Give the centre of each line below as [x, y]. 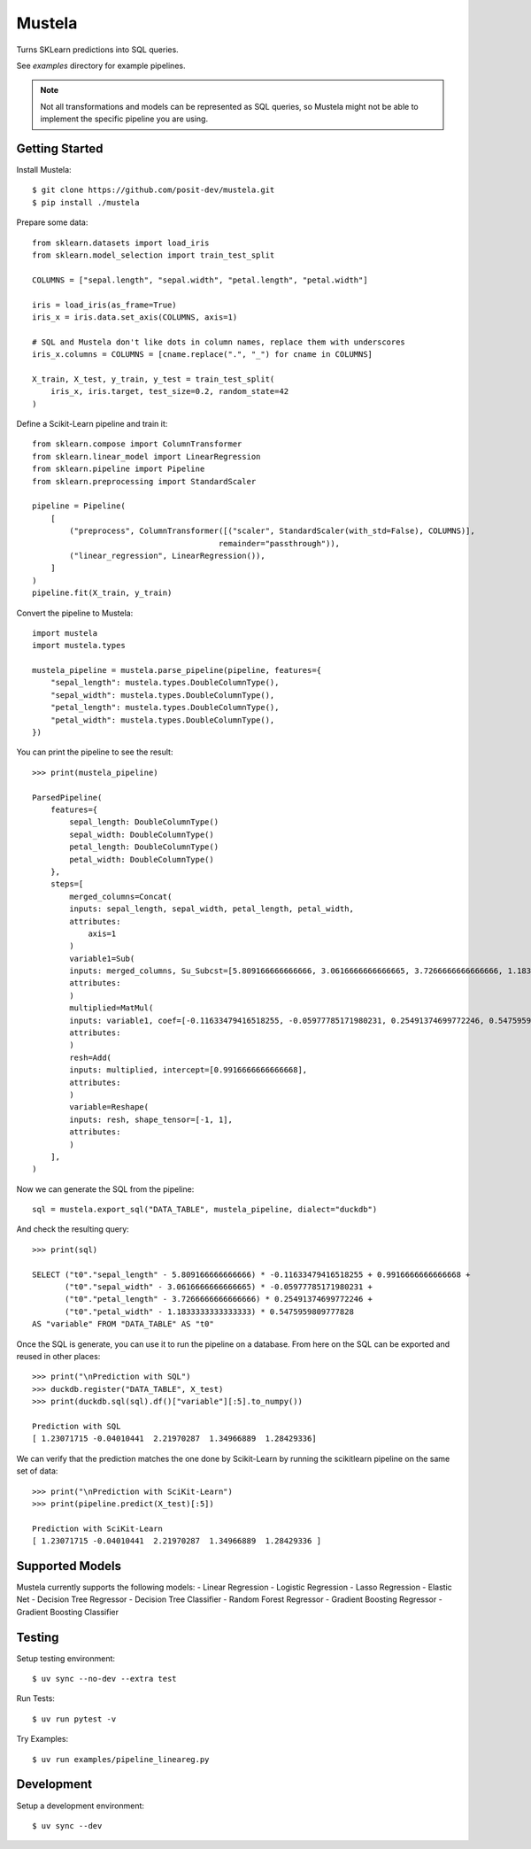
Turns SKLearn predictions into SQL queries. [97, 50]
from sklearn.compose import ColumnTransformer [137, 444]
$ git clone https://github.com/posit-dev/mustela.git [154, 190]
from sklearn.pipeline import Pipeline [119, 469]
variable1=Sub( [102, 958]
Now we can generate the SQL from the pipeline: [105, 1189]
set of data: [37, 1471]
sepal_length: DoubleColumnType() [144, 822]
